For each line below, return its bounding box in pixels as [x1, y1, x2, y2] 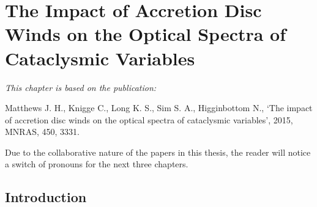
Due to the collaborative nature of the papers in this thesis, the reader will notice [5, 145, 311, 158]
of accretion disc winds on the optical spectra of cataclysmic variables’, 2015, [5, 113, 293, 126]
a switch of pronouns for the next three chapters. [5, 158, 188, 170]
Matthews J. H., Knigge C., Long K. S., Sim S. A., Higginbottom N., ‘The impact [5, 101, 313, 114]
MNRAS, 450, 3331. [5, 125, 80, 138]
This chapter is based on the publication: [5, 81, 157, 93]
